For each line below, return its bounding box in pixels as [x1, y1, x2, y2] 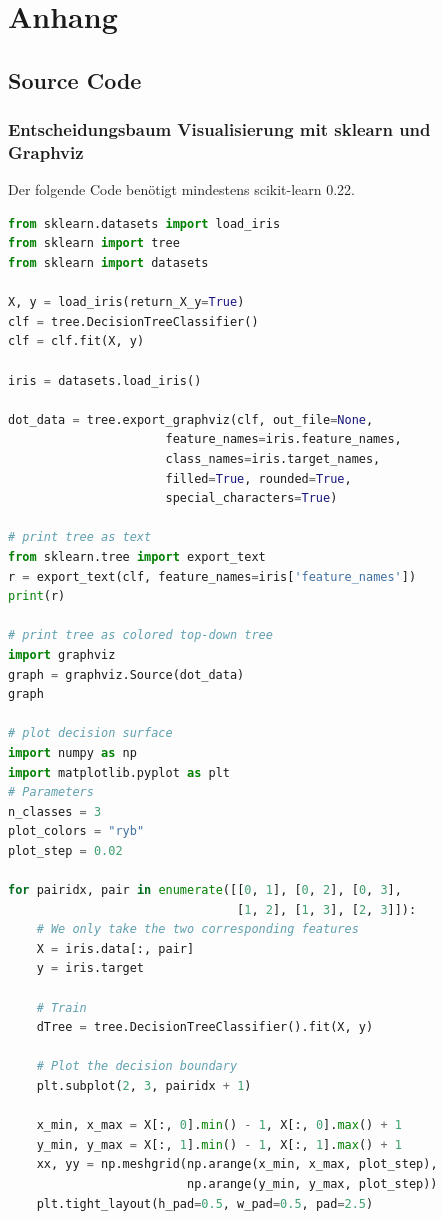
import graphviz [8, 647, 116, 662]
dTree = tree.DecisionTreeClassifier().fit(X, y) [36, 1020, 374, 1035]
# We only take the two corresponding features [36, 922, 359, 937]
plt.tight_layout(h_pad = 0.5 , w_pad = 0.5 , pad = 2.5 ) [36, 1196, 374, 1211]
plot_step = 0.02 [8, 843, 123, 858]
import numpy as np [8, 745, 137, 760]
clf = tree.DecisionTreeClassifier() [8, 314, 259, 329]
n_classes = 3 [8, 804, 102, 819]
